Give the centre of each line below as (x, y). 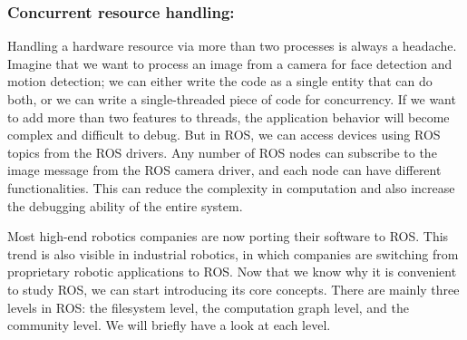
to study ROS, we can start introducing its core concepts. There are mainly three (233, 289)
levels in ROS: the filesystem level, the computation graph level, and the (209, 307)
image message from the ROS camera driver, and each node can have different (224, 170)
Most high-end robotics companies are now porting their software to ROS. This (228, 236)
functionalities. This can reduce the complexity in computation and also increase (231, 187)
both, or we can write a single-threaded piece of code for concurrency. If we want (232, 99)
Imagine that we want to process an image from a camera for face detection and (230, 63)
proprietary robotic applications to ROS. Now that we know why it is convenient (232, 272)
